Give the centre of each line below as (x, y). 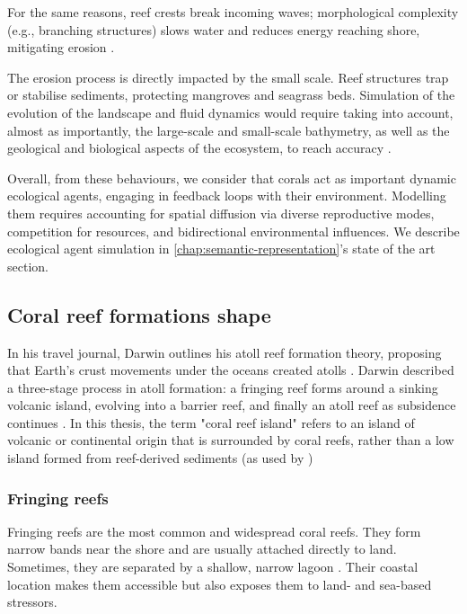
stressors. (32, 602)
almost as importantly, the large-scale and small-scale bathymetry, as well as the (229, 130)
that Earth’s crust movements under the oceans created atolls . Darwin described (231, 370)
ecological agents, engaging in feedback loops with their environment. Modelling (227, 196)
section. (28, 266)
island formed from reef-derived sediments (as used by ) (160, 458)
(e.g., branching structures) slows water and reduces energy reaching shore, (214, 29)
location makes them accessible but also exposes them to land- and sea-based (220, 584)
